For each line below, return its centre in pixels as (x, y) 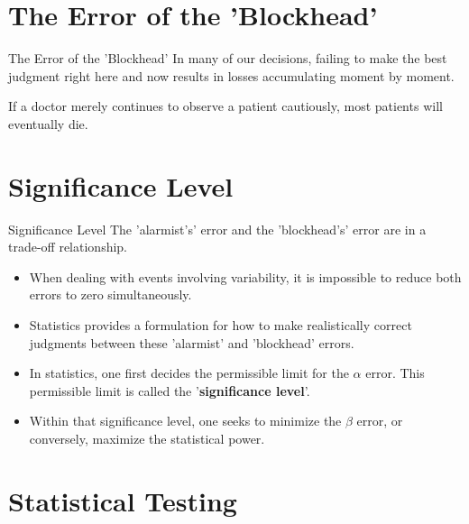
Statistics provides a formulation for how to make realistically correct (221, 325)
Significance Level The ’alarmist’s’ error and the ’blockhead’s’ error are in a (217, 229)
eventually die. (48, 123)
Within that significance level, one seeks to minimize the (185, 421)
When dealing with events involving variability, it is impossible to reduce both (245, 276)
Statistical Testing (123, 500)
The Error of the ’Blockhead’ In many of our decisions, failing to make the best (228, 58)
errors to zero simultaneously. (110, 294)
